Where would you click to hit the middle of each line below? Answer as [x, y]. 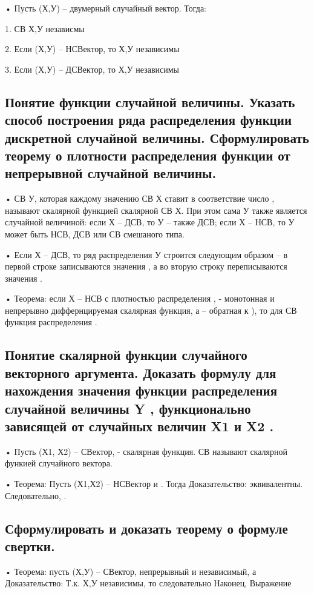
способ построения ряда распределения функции [149, 120]
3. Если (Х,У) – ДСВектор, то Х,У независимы [92, 69]
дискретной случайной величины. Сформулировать [157, 137]
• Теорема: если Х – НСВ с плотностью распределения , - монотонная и [140, 298]
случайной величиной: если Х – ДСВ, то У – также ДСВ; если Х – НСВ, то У [150, 222]
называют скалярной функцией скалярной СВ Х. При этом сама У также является [156, 210]
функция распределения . [51, 322]
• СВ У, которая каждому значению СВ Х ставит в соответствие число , [140, 198]
